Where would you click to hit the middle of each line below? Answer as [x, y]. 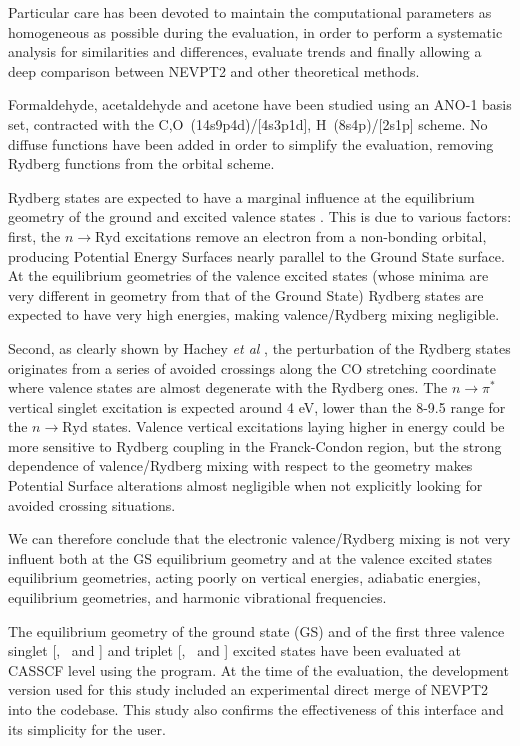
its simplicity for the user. [87, 728]
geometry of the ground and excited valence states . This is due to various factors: [260, 216]
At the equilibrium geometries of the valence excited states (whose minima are [248, 275]
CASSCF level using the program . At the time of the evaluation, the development [258, 669]
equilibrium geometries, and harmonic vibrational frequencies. [197, 597]
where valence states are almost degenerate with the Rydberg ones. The [228, 387]
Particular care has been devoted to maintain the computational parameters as [250, 12]
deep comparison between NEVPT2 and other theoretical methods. [214, 70]
